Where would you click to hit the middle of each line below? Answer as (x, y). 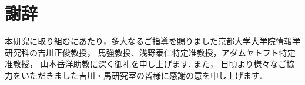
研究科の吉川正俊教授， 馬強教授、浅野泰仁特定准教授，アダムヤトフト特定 (150, 52)
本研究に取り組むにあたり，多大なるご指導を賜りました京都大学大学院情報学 (153, 41)
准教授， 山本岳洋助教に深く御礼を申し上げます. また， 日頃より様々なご (146, 64)
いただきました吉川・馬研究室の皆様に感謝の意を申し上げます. (141, 75)
